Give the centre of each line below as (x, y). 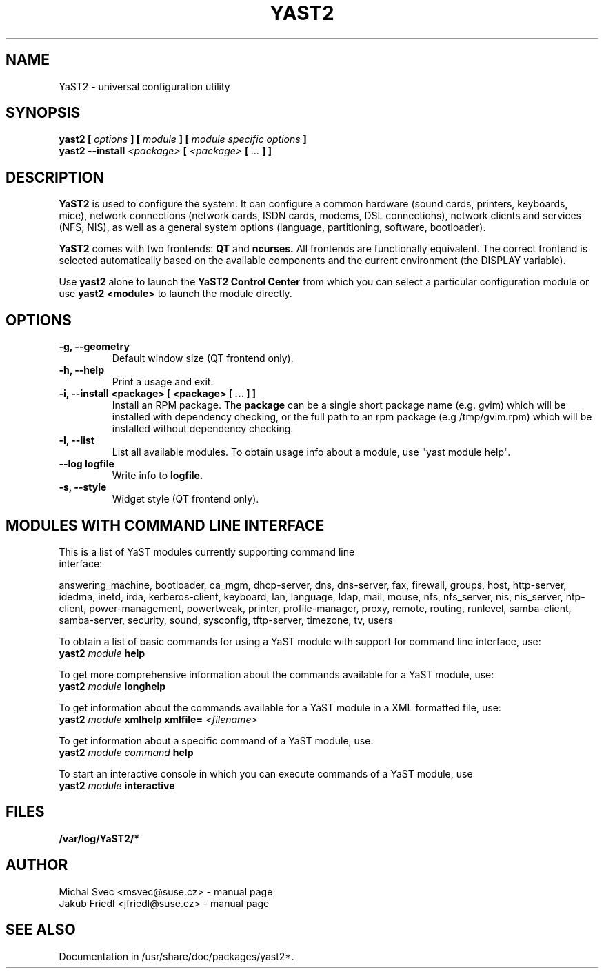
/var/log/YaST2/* (99, 838)
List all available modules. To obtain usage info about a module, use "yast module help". (311, 452)
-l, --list (77, 440)
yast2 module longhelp (112, 686)
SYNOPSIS (43, 113)
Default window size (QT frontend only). (203, 358)
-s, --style (83, 487)
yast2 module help (102, 653)
